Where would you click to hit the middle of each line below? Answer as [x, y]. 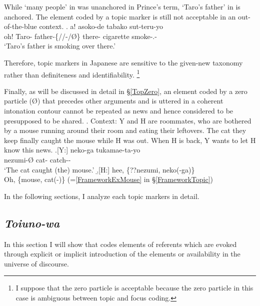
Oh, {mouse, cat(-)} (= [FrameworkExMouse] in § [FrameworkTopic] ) [109, 179]
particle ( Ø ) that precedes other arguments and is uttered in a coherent [114, 101]
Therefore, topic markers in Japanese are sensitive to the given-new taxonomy [123, 62]
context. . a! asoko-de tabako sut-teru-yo [101, 26]
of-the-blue [20, 26]
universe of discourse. [36, 263]
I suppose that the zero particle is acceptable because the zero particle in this [134, 288]
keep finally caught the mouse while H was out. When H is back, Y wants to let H [130, 140]
